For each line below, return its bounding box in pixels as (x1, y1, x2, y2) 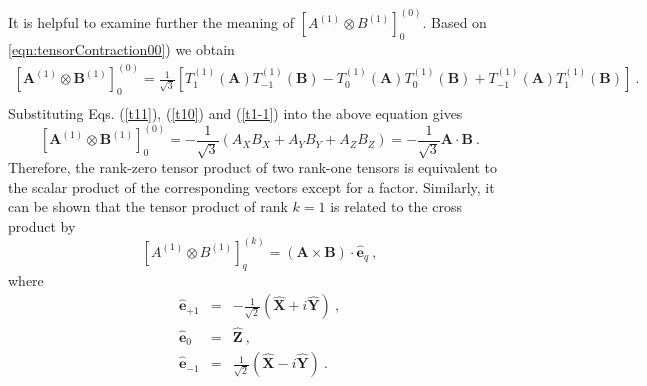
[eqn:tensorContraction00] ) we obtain (8, 39, 235, 60)
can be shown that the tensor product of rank (8, 196, 288, 217)
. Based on (422, 12, 487, 33)
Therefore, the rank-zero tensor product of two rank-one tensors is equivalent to (8, 157, 498, 178)
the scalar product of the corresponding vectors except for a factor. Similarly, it (8, 176, 495, 197)
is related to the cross (330, 196, 462, 217)
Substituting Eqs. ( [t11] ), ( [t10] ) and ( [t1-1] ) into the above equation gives (8, 103, 463, 124)
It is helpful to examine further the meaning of (8, 12, 295, 33)
